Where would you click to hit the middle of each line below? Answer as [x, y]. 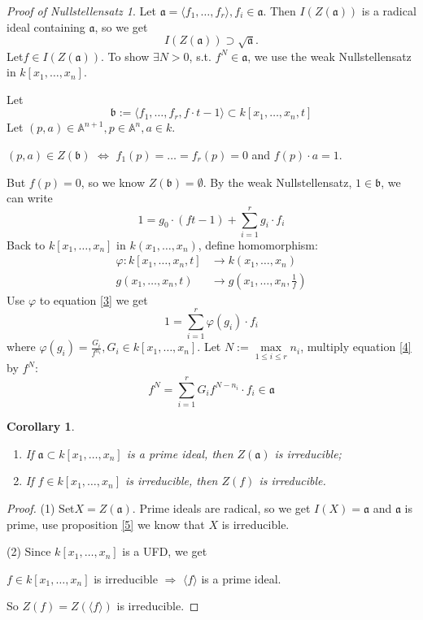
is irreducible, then [172, 481]
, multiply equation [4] [356, 347]
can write [30, 198]
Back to [26, 244]
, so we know [113, 182]
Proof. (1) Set [41, 507]
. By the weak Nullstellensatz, [277, 182]
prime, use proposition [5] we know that [106, 524]
